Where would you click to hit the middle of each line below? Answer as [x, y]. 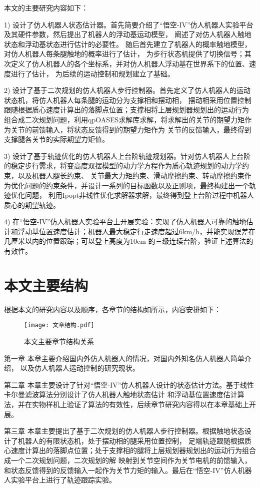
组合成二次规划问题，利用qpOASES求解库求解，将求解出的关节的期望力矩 [124, 119]
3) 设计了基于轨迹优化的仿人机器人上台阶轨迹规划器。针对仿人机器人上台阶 [127, 156]
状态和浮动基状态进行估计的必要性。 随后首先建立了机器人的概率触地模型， [128, 44]
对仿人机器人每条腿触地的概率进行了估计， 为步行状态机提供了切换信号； [124, 54]
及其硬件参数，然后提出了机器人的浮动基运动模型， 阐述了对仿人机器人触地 [128, 34]
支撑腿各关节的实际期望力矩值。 [56, 139]
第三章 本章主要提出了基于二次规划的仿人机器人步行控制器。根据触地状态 [124, 431]
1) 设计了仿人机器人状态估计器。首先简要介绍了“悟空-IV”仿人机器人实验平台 [129, 24]
